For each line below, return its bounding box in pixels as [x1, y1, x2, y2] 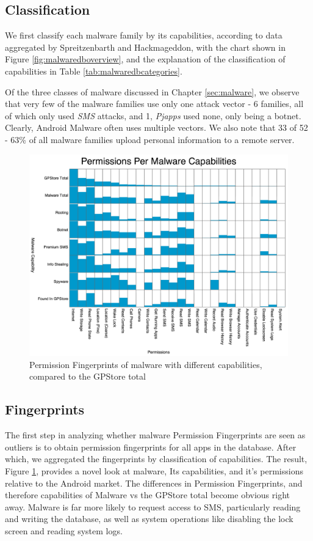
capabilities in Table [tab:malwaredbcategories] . [5, 64, 182, 77]
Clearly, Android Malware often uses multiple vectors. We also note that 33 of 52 [5, 121, 308, 134]
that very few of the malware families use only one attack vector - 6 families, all [5, 97, 304, 110]
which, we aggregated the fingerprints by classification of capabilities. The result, [5, 452, 308, 465]
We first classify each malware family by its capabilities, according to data [5, 29, 282, 42]
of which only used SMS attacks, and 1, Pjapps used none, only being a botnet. [5, 109, 301, 122]
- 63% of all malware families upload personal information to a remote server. [5, 133, 295, 145]
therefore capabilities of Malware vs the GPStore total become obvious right [5, 488, 290, 501]
